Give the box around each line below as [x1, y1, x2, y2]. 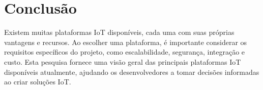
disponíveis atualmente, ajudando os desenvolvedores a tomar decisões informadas [4, 66, 259, 77]
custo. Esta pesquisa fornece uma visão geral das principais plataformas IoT [4, 56, 241, 67]
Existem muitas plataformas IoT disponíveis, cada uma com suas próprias [4, 27, 235, 37]
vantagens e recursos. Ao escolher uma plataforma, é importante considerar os [4, 36, 247, 47]
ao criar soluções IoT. [4, 76, 71, 87]
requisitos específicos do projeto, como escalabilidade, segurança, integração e [4, 47, 245, 57]
